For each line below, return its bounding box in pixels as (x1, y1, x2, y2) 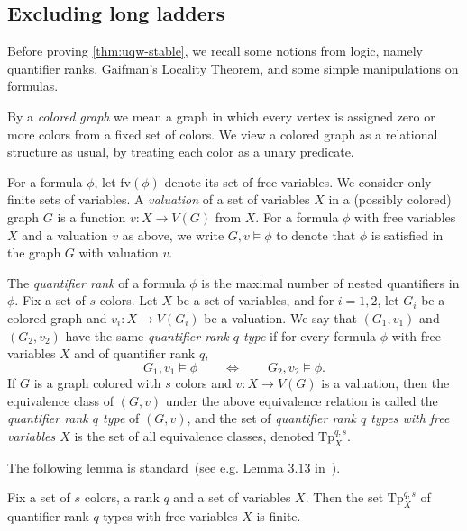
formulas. (7, 76, 59, 95)
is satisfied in (371, 225, 444, 244)
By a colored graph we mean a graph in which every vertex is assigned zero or (7, 106, 435, 125)
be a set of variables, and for (176, 291, 334, 310)
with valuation (78, 243, 159, 262)
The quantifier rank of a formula (7, 273, 186, 292)
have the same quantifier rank (65, 326, 229, 345)
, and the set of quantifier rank (187, 409, 357, 427)
